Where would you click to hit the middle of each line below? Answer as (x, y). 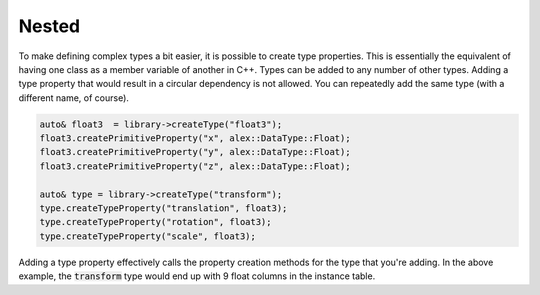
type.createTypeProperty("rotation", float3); (155, 222)
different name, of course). (74, 97)
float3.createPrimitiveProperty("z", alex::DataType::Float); (195, 166)
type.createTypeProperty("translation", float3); (163, 208)
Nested (49, 26)
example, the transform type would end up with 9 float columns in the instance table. (197, 276)
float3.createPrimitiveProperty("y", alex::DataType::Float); (195, 152)
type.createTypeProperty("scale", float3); (148, 236)
